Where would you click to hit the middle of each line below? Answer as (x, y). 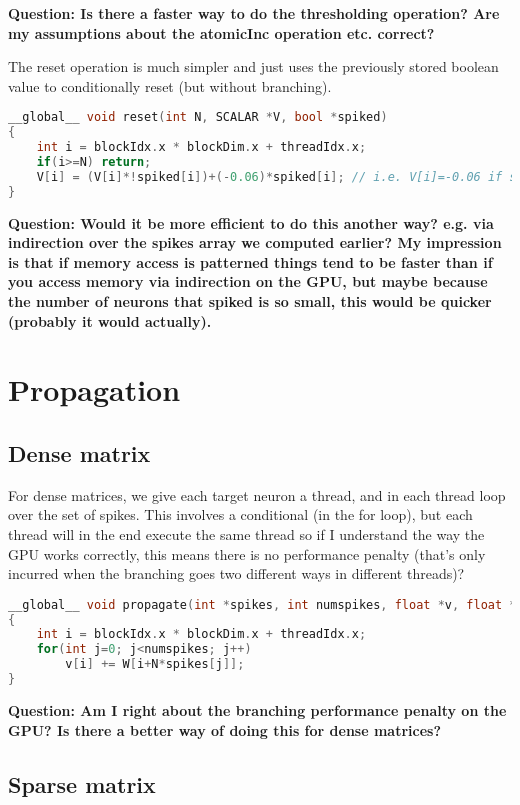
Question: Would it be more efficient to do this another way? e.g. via (251, 222)
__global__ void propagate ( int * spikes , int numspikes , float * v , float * (262, 604)
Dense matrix (79, 452)
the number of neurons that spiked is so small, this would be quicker (250, 301)
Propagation (94, 389)
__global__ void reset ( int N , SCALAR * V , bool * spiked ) (198, 117)
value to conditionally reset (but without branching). (170, 85)
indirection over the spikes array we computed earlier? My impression (255, 242)
